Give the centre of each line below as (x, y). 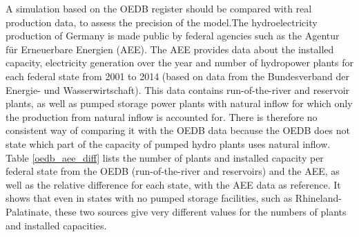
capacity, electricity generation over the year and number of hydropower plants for (180, 63)
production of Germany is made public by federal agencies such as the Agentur (173, 36)
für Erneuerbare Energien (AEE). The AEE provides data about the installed (170, 49)
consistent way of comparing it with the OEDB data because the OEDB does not (178, 130)
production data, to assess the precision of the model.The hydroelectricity (162, 22)
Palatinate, (29, 211)
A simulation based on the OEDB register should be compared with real (159, 8)
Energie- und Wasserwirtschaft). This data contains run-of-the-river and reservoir (178, 89)
